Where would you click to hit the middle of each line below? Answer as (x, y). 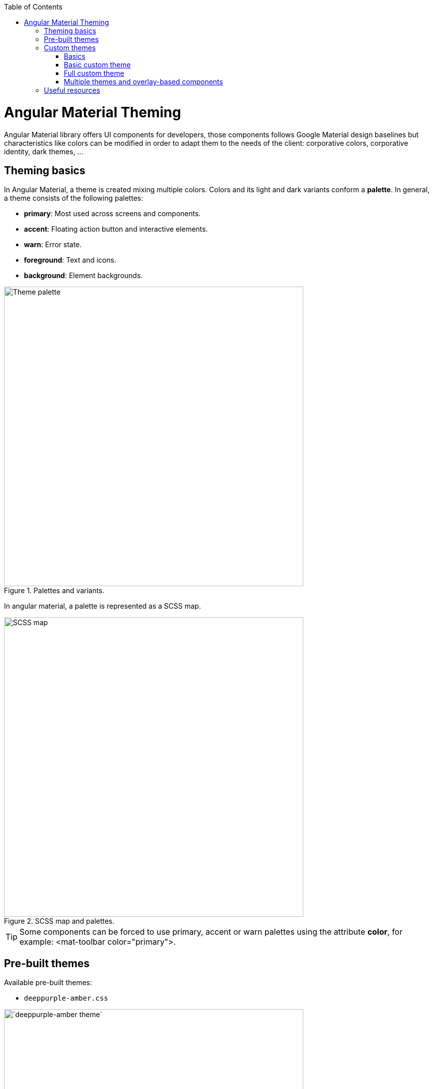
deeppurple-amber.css (66, 998)
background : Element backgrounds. (83, 276)
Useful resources (72, 90)
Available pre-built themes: (48, 983)
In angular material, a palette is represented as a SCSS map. (103, 606)
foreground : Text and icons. (70, 260)
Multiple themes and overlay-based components (143, 82)
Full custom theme (94, 73)
